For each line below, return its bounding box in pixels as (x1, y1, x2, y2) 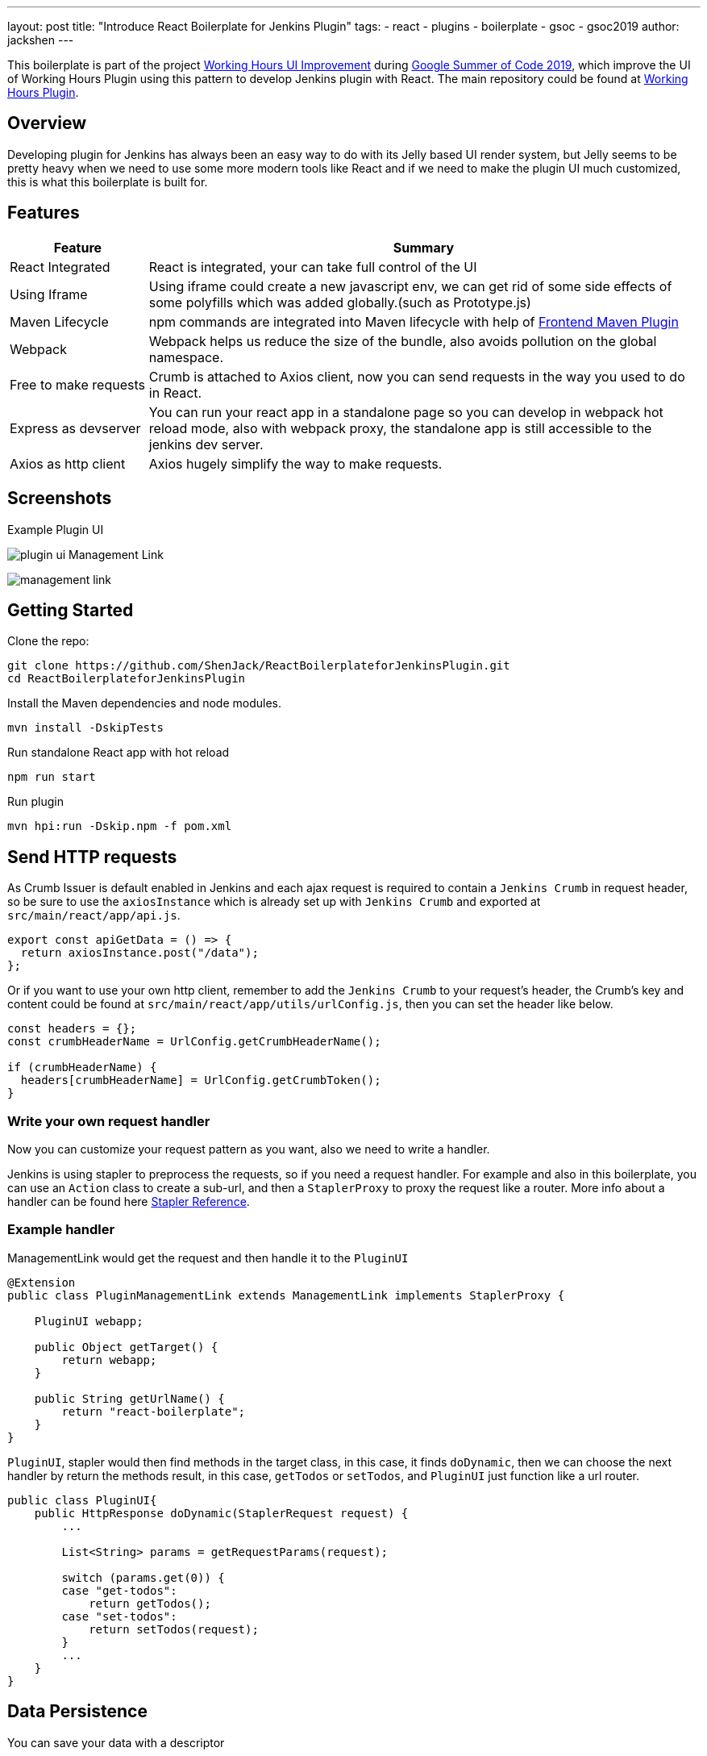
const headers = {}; (7, 1022, 137, 1036)
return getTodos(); (89, 1596, 211, 1610)
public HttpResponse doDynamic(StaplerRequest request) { (34, 1506, 409, 1520)
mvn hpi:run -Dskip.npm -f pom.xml (7, 820, 232, 833)
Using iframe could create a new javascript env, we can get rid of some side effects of (148, 277, 672, 294)
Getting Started (7, 599, 134, 620)
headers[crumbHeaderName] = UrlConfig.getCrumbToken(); (20, 1074, 381, 1087)
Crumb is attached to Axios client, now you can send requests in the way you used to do (148, 368, 685, 385)
